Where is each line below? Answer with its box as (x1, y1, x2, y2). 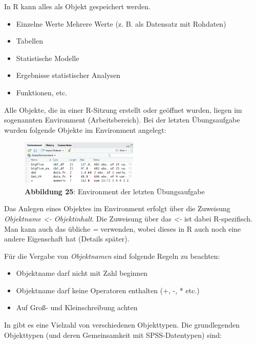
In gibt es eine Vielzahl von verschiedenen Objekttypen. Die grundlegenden (4, 319, 240, 330)
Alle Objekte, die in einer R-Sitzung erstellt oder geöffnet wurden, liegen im (4, 104, 242, 115)
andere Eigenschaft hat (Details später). (4, 233, 130, 244)
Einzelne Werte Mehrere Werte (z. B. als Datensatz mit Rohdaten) (16, 18, 226, 29)
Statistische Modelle (16, 52, 79, 63)
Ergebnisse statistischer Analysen (16, 70, 121, 80)
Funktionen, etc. (16, 87, 68, 97)
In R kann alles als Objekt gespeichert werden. (4, 1, 151, 11)
